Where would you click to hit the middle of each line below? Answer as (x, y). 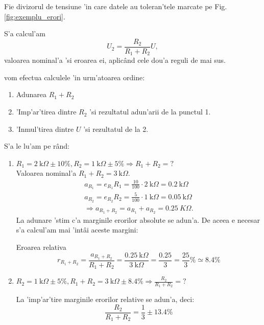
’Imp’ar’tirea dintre (46, 112)
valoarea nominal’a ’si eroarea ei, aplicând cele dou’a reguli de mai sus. (115, 60)
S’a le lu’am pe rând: (37, 146)
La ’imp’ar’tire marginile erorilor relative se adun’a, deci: (105, 299)
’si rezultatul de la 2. (116, 129)
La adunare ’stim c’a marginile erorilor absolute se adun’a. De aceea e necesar (138, 219)
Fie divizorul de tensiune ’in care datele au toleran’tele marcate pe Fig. (116, 6)
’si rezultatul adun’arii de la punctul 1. (150, 112)
